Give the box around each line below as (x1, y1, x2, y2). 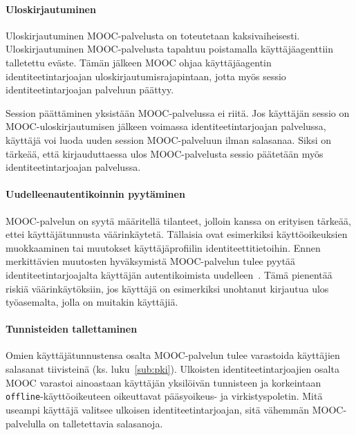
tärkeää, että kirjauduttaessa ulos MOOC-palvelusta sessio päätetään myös (6, 146, 324, 160)
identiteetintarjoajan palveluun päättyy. (6, 82, 174, 97)
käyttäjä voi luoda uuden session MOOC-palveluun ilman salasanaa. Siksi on (6, 132, 332, 147)
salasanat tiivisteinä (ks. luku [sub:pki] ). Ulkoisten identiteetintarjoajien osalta (6, 362, 339, 376)
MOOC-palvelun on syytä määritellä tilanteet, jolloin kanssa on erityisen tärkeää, (6, 213, 351, 228)
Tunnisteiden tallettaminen (6, 322, 138, 336)
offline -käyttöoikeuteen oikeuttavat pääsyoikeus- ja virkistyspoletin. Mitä (6, 389, 323, 403)
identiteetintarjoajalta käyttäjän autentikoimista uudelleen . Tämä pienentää (6, 267, 332, 281)
